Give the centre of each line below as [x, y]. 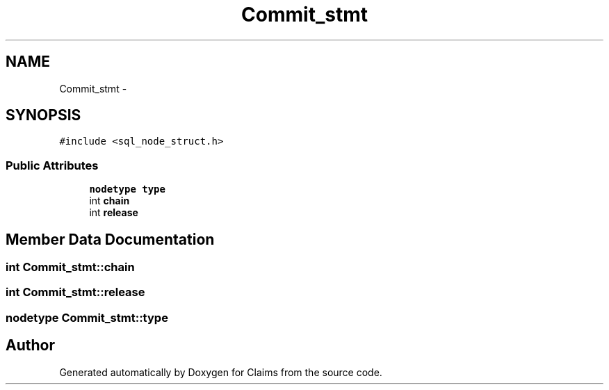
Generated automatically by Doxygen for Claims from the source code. [221, 372]
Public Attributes [52, 165]
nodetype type [127, 189]
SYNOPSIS [43, 115]
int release [114, 213]
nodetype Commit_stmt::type [87, 317]
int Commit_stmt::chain [70, 267]
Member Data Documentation [110, 239]
